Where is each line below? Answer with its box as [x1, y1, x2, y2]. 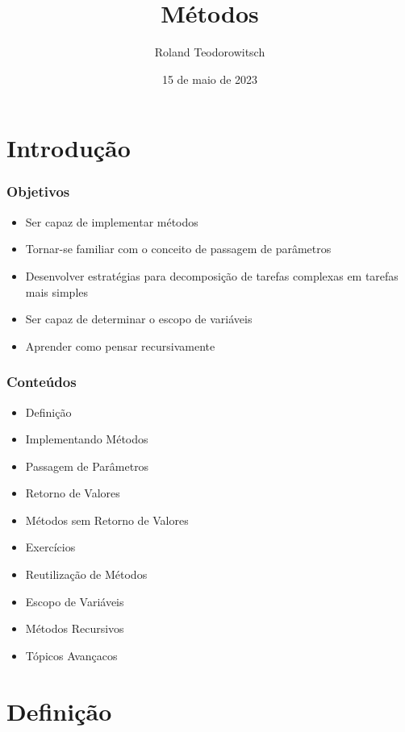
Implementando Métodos [25, 430, 148, 447]
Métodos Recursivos [25, 620, 124, 637]
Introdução [6, 131, 131, 164]
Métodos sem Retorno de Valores [25, 511, 189, 528]
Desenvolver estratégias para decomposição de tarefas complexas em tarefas [25, 267, 399, 284]
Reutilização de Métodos [25, 566, 148, 583]
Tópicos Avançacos [25, 647, 118, 663]
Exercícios [25, 539, 76, 555]
